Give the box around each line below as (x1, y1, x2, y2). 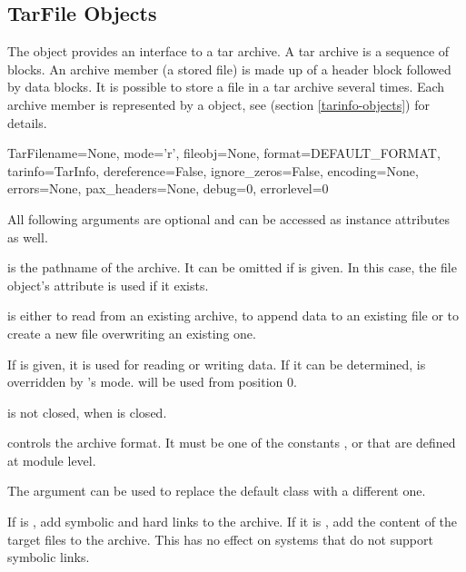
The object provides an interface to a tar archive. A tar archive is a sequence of (7, 42, 450, 61)
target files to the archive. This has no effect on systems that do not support (7, 529, 433, 548)
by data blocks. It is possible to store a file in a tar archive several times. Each (7, 77, 445, 96)
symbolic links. (7, 547, 90, 567)
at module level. (7, 450, 96, 469)
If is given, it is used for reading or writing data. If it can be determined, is (7, 354, 426, 373)
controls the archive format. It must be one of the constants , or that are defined (7, 433, 456, 452)
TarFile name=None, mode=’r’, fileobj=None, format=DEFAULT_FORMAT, (7, 143, 441, 163)
